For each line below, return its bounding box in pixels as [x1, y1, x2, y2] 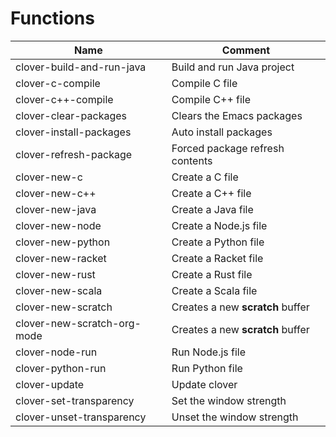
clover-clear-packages [15, 108, 128, 122]
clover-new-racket [15, 251, 107, 265]
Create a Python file [171, 235, 265, 249]
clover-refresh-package [15, 147, 133, 161]
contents [171, 153, 213, 167]
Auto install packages [171, 125, 273, 139]
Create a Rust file [171, 267, 253, 281]
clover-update [15, 377, 85, 391]
